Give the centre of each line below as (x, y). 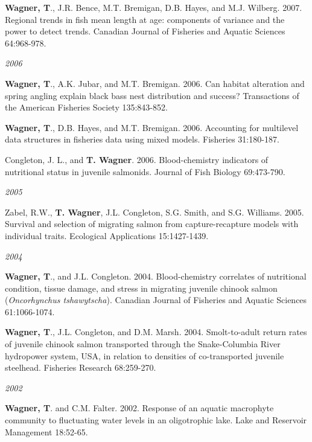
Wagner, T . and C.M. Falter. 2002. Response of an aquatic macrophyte (139, 408)
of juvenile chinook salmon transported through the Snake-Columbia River (143, 344)
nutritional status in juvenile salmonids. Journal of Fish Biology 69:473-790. (145, 171)
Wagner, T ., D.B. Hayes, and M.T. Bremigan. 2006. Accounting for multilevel (152, 127)
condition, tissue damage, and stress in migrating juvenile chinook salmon (141, 288)
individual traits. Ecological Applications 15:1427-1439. (107, 235)
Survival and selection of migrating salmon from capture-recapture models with (152, 224)
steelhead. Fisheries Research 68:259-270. (81, 367)
